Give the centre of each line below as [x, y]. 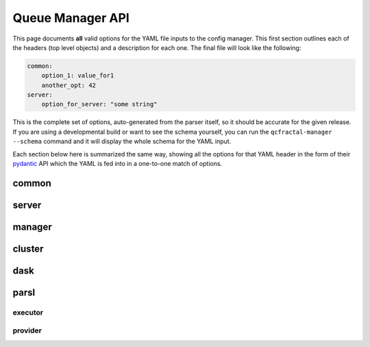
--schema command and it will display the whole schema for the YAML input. [122, 141]
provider [27, 331]
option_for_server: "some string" [99, 104]
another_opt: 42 [69, 85]
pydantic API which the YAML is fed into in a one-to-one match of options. [118, 164]
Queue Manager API [71, 18]
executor [28, 312]
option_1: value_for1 [78, 76]
